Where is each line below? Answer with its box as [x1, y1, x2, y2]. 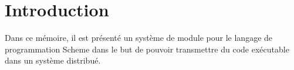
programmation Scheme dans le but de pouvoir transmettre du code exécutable [5, 43, 289, 55]
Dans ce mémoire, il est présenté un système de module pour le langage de [5, 32, 273, 44]
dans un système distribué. [5, 54, 101, 66]
